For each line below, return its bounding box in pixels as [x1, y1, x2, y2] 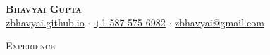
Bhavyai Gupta [6, 1, 82, 15]
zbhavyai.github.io [6, 15, 85, 29]
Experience [6, 38, 55, 53]
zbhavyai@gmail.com [175, 15, 264, 29]
